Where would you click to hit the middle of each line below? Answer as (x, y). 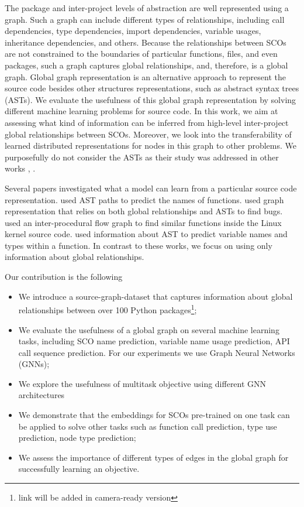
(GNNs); (34, 364)
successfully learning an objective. (79, 469)
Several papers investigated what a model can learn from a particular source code (151, 188)
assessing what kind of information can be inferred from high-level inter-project (147, 122)
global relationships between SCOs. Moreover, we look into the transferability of (148, 134)
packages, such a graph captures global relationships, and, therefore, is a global (146, 65)
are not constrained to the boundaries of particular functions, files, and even (141, 54)
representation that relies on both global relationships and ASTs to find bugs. (144, 211)
